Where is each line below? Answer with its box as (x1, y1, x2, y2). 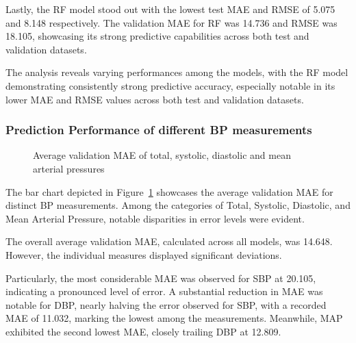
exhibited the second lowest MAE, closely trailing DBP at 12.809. (5, 324, 281, 338)
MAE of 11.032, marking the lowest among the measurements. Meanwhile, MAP (5, 311, 343, 325)
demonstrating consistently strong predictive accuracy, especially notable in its (5, 78, 335, 92)
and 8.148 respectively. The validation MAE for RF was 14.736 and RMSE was (5, 15, 338, 29)
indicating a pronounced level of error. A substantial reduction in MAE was (5, 284, 323, 298)
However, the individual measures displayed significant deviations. (5, 247, 282, 262)
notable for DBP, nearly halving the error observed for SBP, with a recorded (5, 297, 327, 312)
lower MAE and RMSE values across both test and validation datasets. (5, 92, 304, 106)
